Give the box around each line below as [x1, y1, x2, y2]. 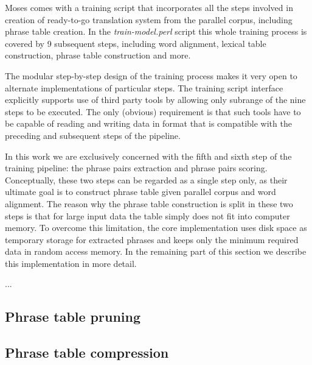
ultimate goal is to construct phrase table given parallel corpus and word [5, 185, 276, 198]
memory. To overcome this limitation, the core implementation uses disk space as [5, 221, 307, 234]
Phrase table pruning [5, 307, 141, 326]
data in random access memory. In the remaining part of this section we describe [5, 245, 307, 258]
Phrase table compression [5, 343, 169, 362]
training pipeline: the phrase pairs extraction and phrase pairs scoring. [5, 161, 268, 174]
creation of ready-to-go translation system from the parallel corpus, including [5, 13, 293, 26]
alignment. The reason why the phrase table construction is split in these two [5, 197, 293, 210]
